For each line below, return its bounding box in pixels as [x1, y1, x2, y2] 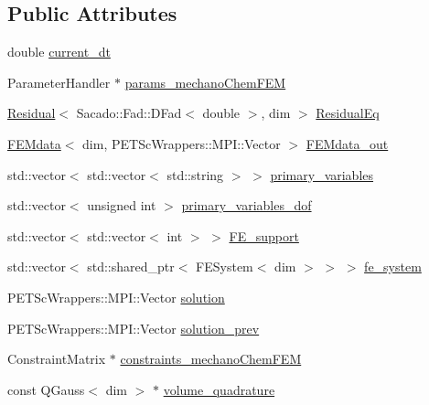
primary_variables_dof [181, 196, 312, 215]
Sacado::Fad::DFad [76, 103, 182, 123]
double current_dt [7, 42, 111, 61]
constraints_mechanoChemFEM [120, 349, 302, 368]
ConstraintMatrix [7, 349, 106, 368]
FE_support [229, 226, 299, 245]
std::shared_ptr [87, 257, 175, 276]
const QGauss [7, 379, 85, 399]
